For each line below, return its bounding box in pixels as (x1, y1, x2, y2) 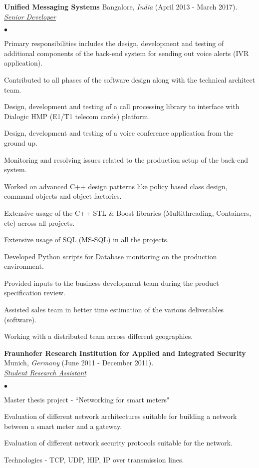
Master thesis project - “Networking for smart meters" (4, 394, 170, 404)
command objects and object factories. (4, 191, 122, 201)
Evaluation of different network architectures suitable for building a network (4, 411, 237, 421)
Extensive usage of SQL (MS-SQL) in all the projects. (4, 234, 169, 245)
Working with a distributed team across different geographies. (4, 331, 193, 341)
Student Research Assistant (4, 367, 86, 378)
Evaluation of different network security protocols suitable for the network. (4, 437, 233, 448)
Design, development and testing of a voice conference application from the (4, 128, 234, 138)
